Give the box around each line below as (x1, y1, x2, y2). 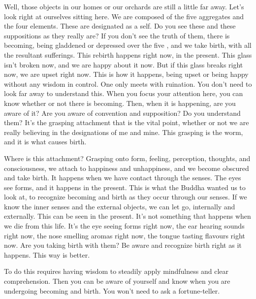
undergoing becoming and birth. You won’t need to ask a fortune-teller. (4, 285, 220, 296)
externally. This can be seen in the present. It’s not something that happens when (4, 211, 251, 221)
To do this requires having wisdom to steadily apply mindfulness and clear (4, 266, 228, 276)
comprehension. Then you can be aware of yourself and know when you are (4, 276, 230, 286)
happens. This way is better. (4, 249, 90, 260)
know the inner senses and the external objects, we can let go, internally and (4, 201, 235, 211)
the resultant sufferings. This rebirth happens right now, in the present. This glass (4, 49, 252, 60)
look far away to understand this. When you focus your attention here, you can (4, 88, 243, 99)
